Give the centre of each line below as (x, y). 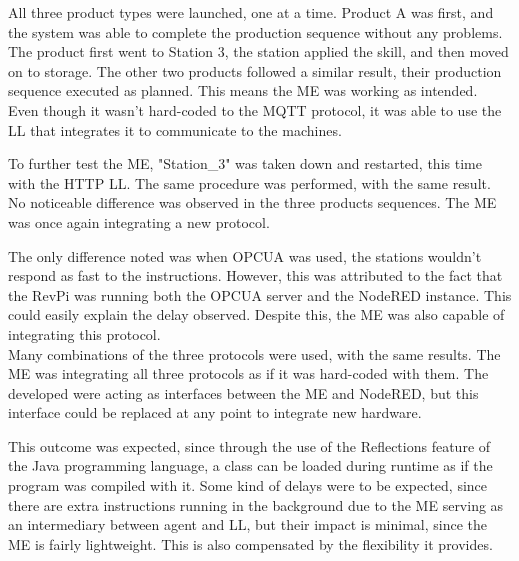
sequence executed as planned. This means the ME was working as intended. (243, 90)
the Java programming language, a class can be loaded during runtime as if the (250, 465)
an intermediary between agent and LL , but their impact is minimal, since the (247, 524)
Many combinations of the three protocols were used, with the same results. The (254, 353)
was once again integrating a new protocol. (139, 221)
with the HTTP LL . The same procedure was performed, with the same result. (249, 182)
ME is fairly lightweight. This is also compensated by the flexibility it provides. (250, 543)
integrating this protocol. (84, 333)
